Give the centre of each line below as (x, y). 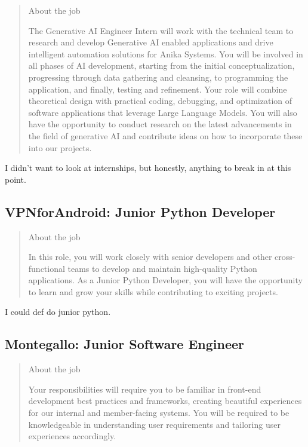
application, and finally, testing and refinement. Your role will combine (158, 89)
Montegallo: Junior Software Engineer (125, 344)
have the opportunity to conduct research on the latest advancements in (160, 124)
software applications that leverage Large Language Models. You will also (163, 112)
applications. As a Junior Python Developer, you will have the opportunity (165, 280)
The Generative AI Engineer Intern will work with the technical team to (161, 30)
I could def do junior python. (58, 312)
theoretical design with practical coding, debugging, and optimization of (160, 101)
